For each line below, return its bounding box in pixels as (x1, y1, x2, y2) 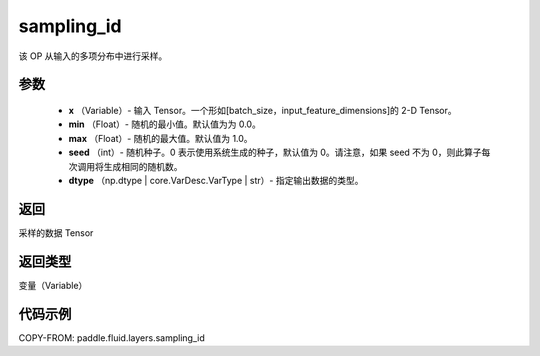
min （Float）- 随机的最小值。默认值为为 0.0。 (68, 118, 262, 130)
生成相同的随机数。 (103, 160, 183, 172)
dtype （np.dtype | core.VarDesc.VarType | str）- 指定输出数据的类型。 (68, 174, 364, 186)
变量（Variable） (18, 279, 88, 291)
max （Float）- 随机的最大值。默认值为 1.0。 (68, 132, 254, 144)
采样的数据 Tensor (18, 226, 94, 239)
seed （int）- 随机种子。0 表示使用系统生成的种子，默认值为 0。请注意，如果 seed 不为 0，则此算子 (68, 146, 482, 159)
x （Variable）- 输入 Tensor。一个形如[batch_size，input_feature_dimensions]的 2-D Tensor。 (68, 104, 457, 116)
